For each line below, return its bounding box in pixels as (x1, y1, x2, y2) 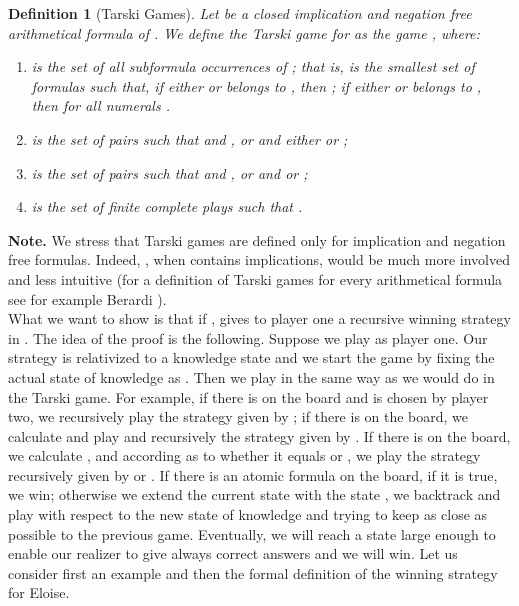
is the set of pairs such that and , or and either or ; (31, 128, 348, 149)
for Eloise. (8, 582, 70, 603)
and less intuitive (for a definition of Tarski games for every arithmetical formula (8, 268, 503, 289)
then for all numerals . (31, 95, 170, 116)
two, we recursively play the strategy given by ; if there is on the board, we (8, 406, 469, 427)
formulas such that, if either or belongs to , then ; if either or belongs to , (31, 75, 482, 96)
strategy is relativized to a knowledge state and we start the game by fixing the (8, 347, 495, 368)
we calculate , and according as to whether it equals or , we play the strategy (8, 445, 481, 466)
